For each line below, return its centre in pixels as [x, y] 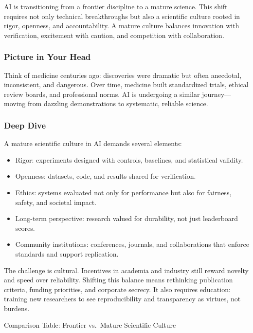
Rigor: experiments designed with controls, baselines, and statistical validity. [129, 159]
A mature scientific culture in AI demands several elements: [93, 143]
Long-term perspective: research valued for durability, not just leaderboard [127, 218]
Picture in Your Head [47, 57]
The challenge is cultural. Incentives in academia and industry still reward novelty [126, 270]
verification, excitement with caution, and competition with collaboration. [114, 35]
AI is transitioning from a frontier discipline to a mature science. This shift [116, 6]
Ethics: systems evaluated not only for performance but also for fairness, [123, 192]
